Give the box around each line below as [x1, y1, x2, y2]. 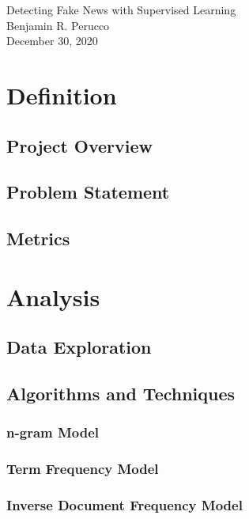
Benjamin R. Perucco [6, 17, 110, 33]
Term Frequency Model [6, 459, 159, 479]
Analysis [6, 280, 100, 313]
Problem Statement [6, 180, 170, 204]
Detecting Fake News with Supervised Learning [6, 2, 236, 17]
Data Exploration [6, 335, 152, 359]
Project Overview [6, 133, 153, 157]
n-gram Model [6, 422, 100, 442]
